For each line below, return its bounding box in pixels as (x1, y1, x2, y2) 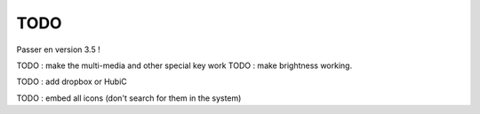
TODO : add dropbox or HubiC (16, 76, 128, 87)
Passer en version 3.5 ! (16, 44, 101, 55)
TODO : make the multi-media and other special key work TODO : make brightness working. (16, 60, 353, 71)
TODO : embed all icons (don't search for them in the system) (16, 93, 242, 103)
